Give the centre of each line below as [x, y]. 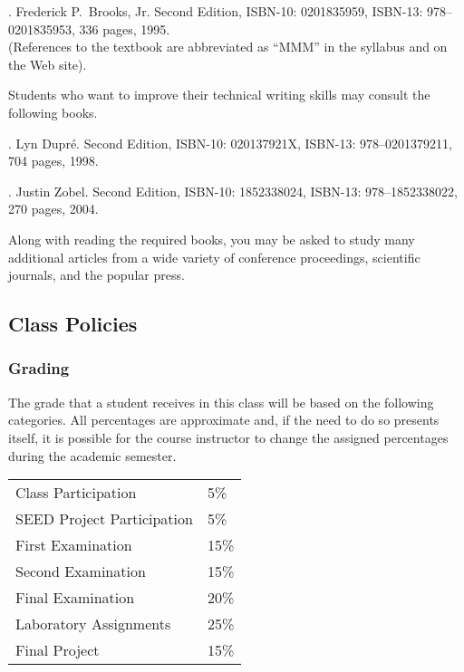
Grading [39, 368]
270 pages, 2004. [53, 209]
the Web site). [48, 64]
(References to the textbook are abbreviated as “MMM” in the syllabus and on [228, 47]
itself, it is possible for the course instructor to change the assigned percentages [228, 437]
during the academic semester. [92, 455]
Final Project [58, 650]
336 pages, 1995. [125, 29]
